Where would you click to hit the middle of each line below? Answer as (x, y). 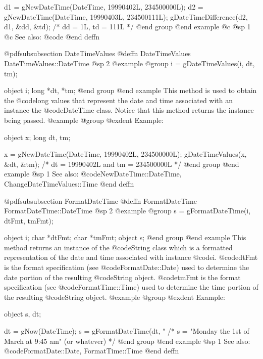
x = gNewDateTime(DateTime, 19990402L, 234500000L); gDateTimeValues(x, (125, 154)
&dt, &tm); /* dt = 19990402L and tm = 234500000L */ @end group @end (122, 164)
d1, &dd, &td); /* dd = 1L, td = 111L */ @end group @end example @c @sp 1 (127, 27)
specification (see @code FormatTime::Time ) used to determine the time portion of (131, 287)
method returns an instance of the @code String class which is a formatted (118, 247)
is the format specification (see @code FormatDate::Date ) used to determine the (127, 267)
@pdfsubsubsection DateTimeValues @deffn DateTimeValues (97, 53)
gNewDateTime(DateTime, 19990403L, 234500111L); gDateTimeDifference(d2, (126, 16)
